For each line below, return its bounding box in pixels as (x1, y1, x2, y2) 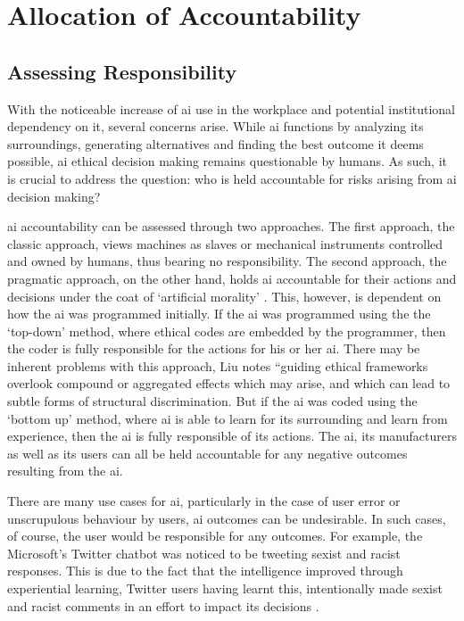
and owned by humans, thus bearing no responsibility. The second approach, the (7, 252, 447, 270)
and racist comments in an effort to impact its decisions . (7, 596, 319, 615)
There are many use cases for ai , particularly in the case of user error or (7, 492, 401, 510)
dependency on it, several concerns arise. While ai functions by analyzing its (7, 117, 424, 136)
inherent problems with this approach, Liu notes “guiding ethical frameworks (7, 356, 428, 375)
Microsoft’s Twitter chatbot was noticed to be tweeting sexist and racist (7, 543, 401, 562)
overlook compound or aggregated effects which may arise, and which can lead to (7, 374, 451, 393)
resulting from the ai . (7, 461, 123, 480)
